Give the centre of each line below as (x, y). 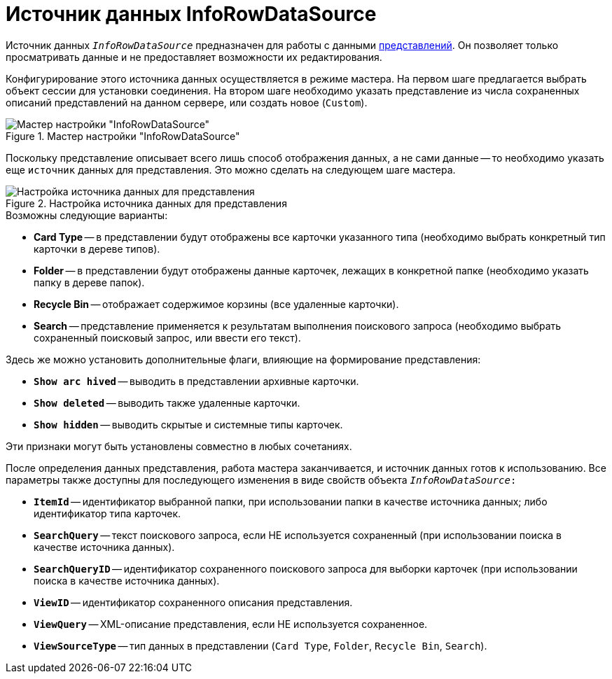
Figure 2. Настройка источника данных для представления (146, 203)
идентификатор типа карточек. (107, 513)
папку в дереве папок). (89, 282)
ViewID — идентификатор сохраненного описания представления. (193, 602)
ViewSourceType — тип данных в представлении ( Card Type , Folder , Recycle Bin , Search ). (260, 645)
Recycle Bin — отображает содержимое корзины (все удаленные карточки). (216, 304)
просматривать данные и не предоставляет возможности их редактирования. (194, 57)
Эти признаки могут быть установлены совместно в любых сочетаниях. (179, 446)
